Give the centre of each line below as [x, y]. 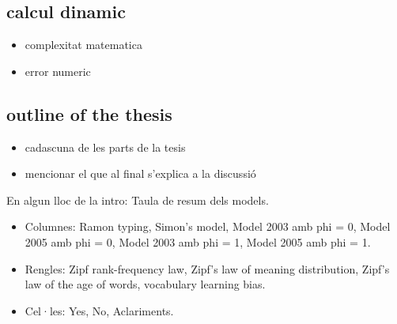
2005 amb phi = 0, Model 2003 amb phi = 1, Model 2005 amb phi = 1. [198, 241]
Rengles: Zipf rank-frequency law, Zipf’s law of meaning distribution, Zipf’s [207, 268]
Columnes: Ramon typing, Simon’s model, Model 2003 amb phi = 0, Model [208, 226]
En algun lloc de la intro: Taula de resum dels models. [138, 200]
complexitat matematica [83, 45]
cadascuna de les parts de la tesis [105, 147]
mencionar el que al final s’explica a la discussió [140, 173]
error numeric [58, 71]
